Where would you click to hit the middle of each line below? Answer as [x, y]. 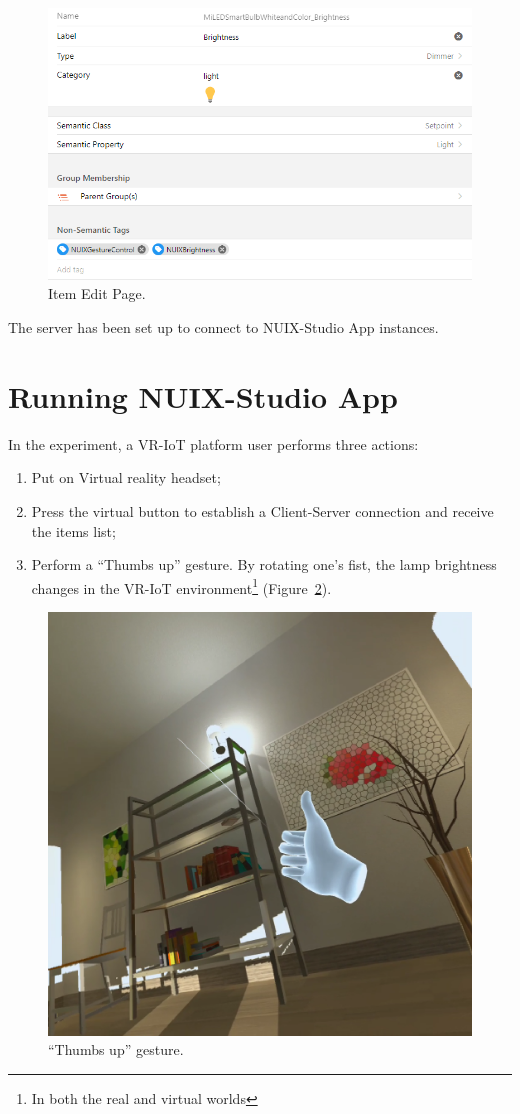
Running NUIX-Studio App [203, 395]
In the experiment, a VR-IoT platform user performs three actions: [213, 443]
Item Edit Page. [97, 293]
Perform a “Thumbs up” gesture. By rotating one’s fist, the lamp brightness [264, 564]
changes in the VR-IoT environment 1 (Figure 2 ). [181, 586]
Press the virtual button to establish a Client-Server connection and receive [262, 510]
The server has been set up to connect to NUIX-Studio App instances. [223, 327]
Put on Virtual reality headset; [126, 477]
